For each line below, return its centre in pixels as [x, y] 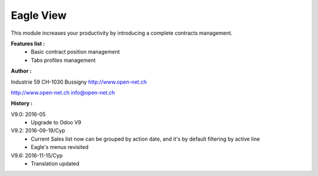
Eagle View [39, 15]
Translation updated [55, 164]
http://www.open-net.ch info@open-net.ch [63, 92]
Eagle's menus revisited [60, 147]
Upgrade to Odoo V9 [56, 122]
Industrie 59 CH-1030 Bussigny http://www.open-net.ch [79, 82]
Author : [21, 71]
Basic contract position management [75, 52]
